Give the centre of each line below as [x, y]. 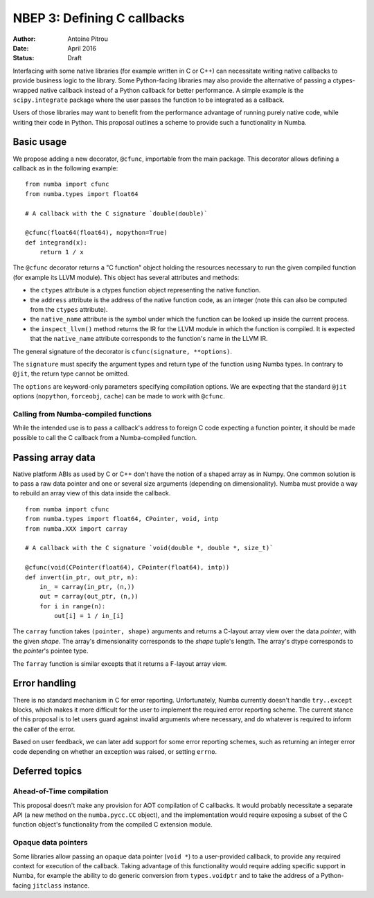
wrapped [26, 90]
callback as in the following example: [65, 168]
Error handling [44, 684]
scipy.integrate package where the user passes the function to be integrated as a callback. [149, 100]
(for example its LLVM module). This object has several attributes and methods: [126, 277]
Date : [21, 48]
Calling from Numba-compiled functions [82, 414]
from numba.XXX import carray [77, 529]
